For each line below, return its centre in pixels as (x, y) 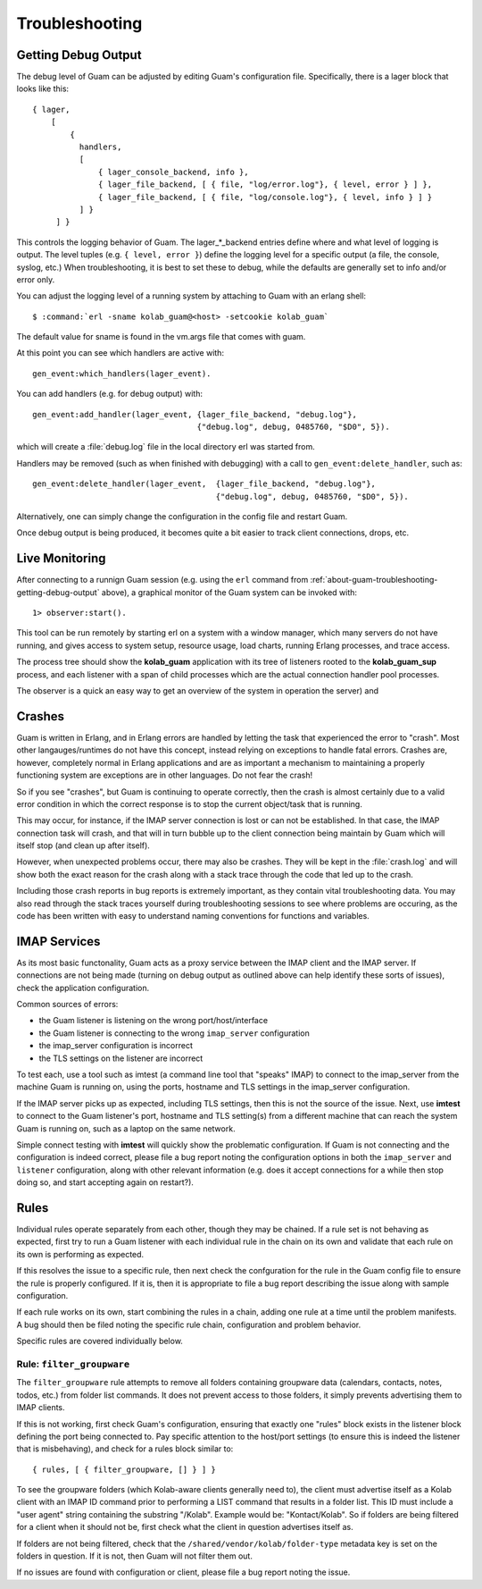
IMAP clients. (41, 1408)
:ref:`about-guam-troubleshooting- (374, 580)
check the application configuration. (83, 988)
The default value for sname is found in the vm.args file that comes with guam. (161, 337)
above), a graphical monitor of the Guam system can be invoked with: (229, 592)
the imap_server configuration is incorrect (116, 1046)
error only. (36, 279)
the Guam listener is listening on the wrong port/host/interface (153, 1021)
